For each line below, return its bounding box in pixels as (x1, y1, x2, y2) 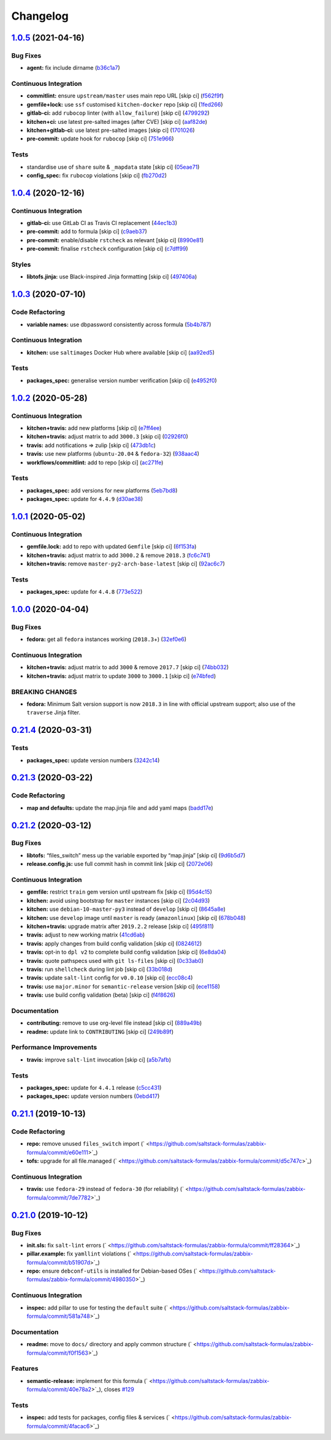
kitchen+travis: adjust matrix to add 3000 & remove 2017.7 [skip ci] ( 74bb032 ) (26, 664, 229, 671)
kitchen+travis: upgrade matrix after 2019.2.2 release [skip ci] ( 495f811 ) (26, 922, 214, 930)
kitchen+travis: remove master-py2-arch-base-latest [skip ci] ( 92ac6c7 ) (26, 560, 225, 567)
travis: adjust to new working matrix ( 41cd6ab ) (26, 931, 145, 938)
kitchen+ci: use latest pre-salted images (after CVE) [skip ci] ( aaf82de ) (26, 118, 208, 125)
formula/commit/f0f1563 (26, 1349, 88, 1357)
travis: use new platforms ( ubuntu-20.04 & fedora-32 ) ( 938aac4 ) (26, 450, 199, 458)
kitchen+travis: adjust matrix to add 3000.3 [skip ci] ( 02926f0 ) (26, 433, 188, 440)
